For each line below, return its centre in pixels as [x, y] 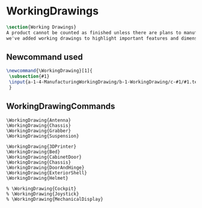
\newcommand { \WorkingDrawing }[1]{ [50, 71]
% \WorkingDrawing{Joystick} [43, 194]
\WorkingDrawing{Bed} [33, 151]
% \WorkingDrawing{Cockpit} [41, 188]
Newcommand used [44, 57]
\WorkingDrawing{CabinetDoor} [44, 157]
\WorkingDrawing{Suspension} [43, 136]
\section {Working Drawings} [41, 27]
